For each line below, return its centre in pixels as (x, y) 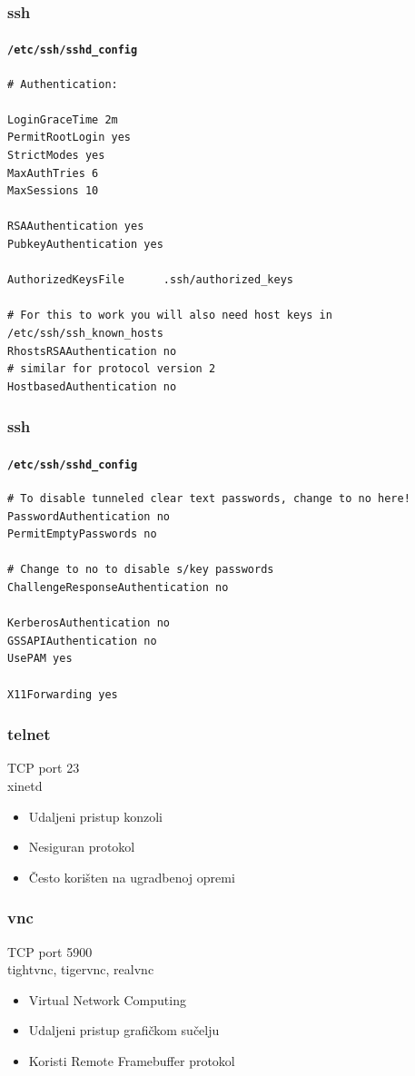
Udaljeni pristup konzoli (95, 816)
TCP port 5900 (50, 951)
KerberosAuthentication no (89, 623)
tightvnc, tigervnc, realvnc (81, 969)
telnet (29, 734)
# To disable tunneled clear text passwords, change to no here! (209, 499)
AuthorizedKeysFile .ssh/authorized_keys (150, 280)
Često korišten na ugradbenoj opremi (132, 877)
